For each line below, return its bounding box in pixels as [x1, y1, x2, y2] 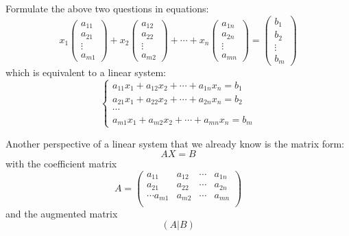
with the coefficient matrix [5, 156, 117, 171]
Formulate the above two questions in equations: [5, 1, 209, 15]
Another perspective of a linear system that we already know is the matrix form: [5, 136, 345, 150]
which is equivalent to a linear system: [5, 65, 166, 80]
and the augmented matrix [5, 206, 118, 220]
